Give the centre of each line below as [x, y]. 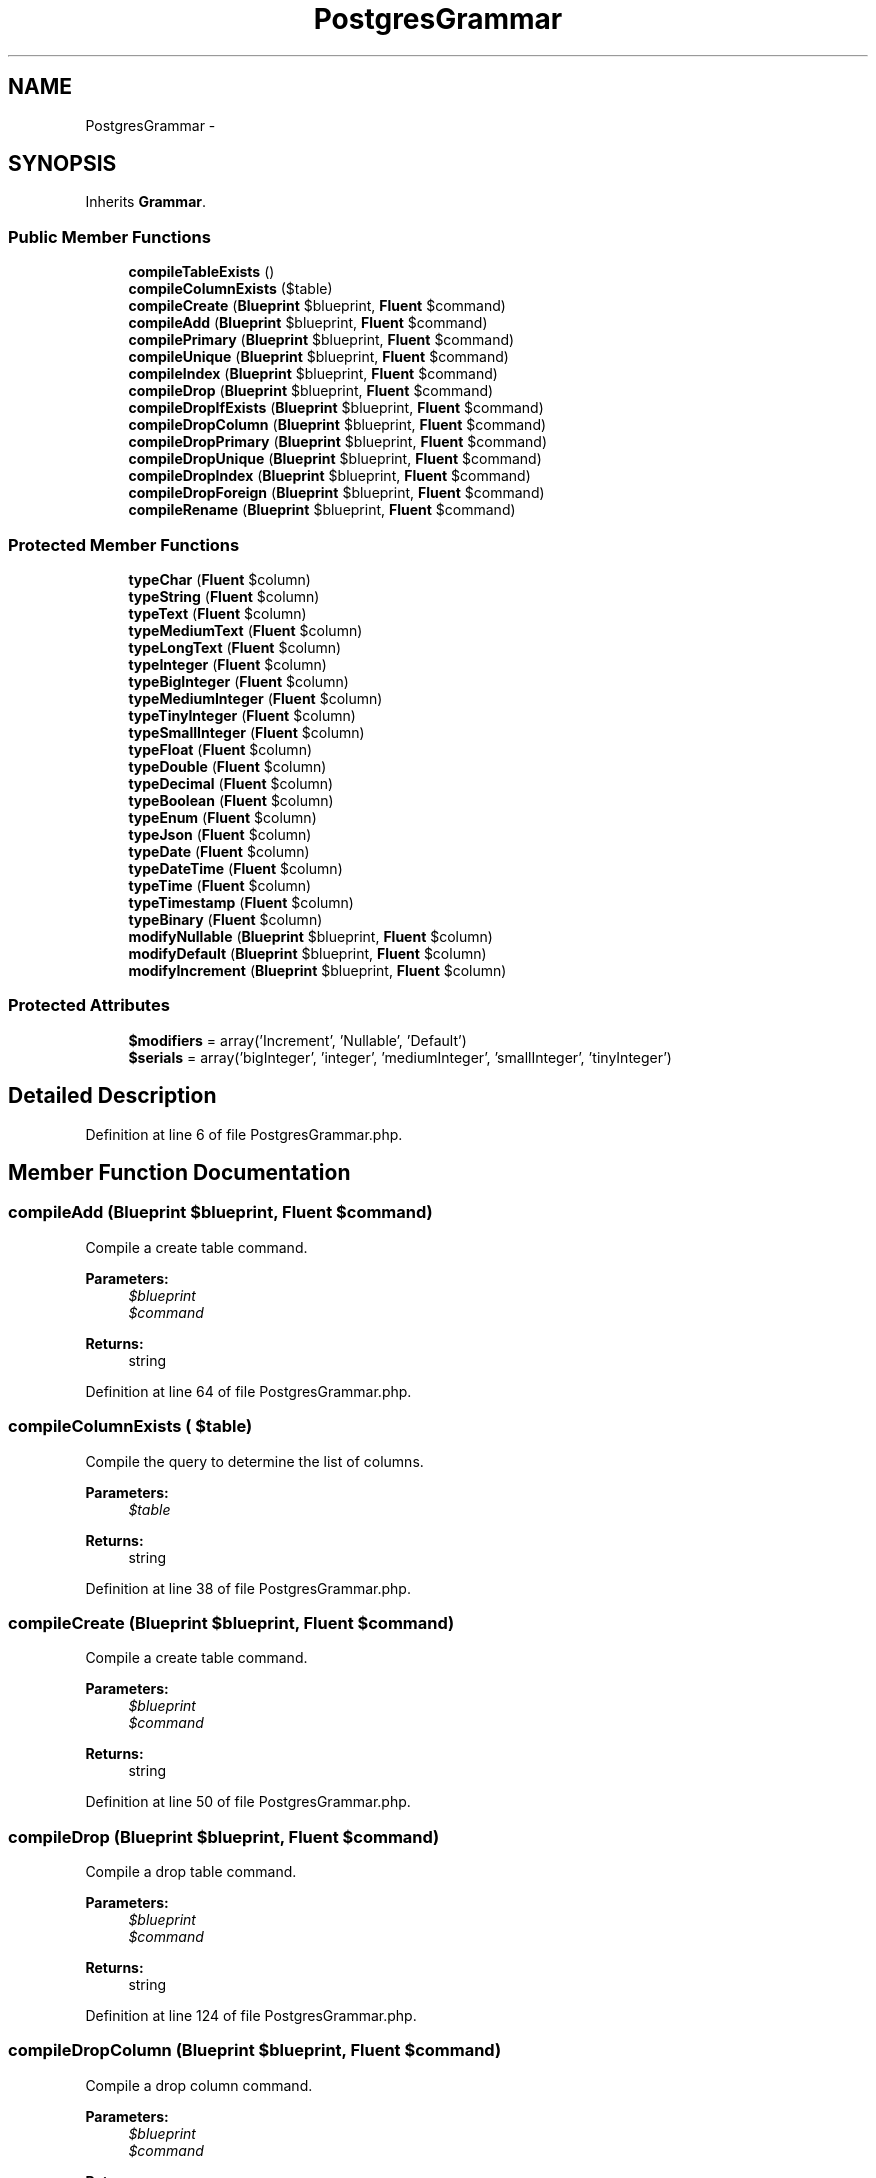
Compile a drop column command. [199, 2085]
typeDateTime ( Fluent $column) [235, 868]
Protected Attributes [89, 1005]
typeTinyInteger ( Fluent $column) [242, 715]
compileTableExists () [201, 272]
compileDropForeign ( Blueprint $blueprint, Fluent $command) [336, 493]
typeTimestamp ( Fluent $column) [241, 902]
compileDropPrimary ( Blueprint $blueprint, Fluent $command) [337, 442]
